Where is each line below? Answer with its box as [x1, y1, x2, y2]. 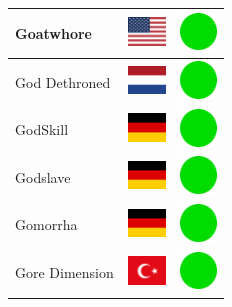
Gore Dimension [15, 262, 114, 283]
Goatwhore [15, 22, 92, 43]
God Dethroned [15, 71, 111, 92]
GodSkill [15, 119, 69, 140]
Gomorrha [15, 214, 78, 235]
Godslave [15, 166, 71, 187]
